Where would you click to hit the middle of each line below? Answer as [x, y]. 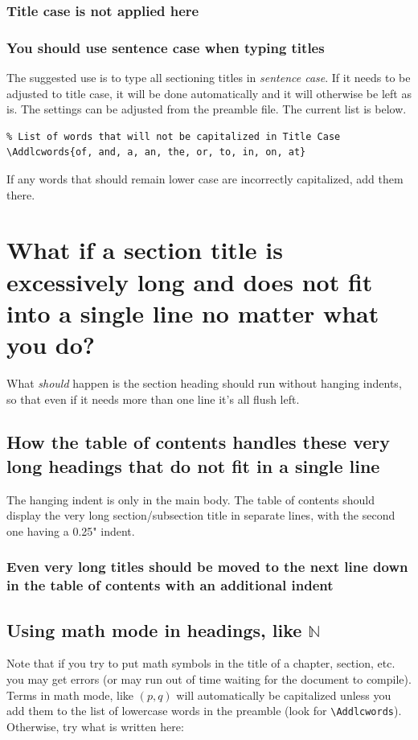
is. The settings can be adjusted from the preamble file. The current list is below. [207, 109]
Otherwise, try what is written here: [95, 726]
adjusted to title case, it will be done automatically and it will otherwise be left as [209, 93]
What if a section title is [145, 250]
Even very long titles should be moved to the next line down [207, 567]
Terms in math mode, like [70, 695]
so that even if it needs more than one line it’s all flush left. [153, 399]
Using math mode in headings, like [154, 629]
